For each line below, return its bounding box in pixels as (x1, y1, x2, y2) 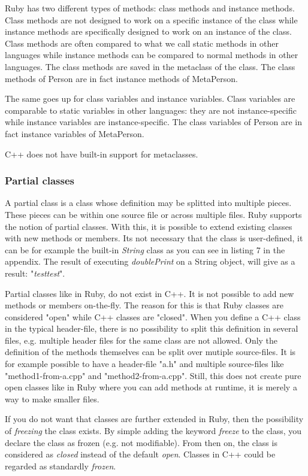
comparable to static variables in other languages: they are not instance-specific (5, 104, 297, 116)
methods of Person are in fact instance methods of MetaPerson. (5, 72, 238, 84)
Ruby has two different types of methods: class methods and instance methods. (5, 2, 295, 14)
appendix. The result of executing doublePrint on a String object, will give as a (5, 255, 295, 268)
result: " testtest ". (5, 266, 65, 279)
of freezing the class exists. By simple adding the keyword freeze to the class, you (5, 425, 302, 437)
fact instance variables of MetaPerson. (5, 127, 144, 140)
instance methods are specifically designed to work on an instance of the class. (5, 25, 292, 38)
